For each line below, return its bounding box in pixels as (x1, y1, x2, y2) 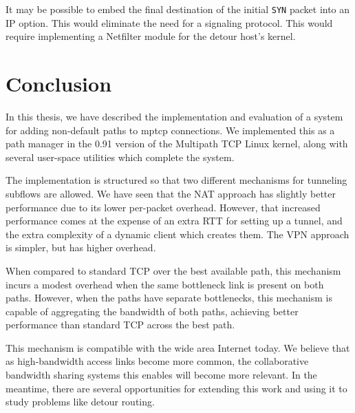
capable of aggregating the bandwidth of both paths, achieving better (6, 304, 299, 318)
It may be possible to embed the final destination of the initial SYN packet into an (6, 2, 350, 16)
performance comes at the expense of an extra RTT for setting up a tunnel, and (6, 213, 343, 228)
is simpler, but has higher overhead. (6, 240, 156, 255)
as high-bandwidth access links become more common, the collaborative (6, 354, 309, 368)
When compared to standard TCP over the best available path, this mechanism (6, 263, 341, 277)
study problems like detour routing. (6, 394, 155, 409)
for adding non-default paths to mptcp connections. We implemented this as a (6, 123, 335, 137)
